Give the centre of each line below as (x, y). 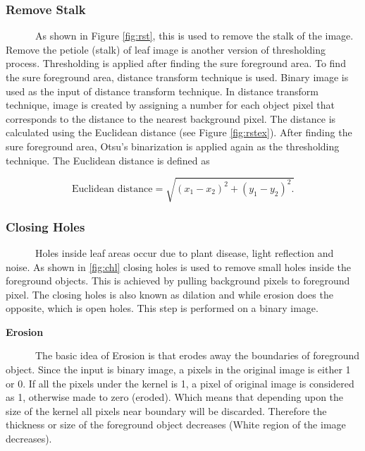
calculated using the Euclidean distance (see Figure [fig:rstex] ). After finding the (179, 132)
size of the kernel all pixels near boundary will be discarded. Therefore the (166, 410)
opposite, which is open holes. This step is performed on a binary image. (162, 308)
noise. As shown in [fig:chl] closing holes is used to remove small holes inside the (178, 266)
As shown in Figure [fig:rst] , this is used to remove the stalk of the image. (194, 36)
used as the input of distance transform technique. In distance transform (162, 91)
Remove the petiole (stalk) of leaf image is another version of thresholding (166, 49)
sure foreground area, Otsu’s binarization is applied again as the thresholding (173, 146)
